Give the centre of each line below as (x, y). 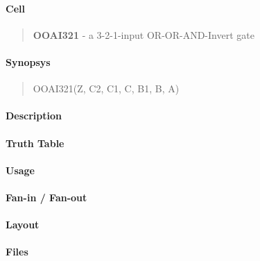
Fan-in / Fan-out (46, 197)
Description (34, 116)
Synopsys (28, 61)
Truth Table (35, 143)
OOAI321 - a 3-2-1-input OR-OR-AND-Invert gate (144, 34)
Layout (23, 225)
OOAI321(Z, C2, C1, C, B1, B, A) (106, 89)
